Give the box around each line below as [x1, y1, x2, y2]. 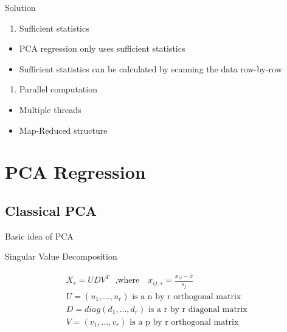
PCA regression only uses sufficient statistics [19, 42, 185, 55]
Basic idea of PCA [5, 229, 74, 242]
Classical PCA [5, 201, 97, 220]
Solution [5, 1, 36, 13]
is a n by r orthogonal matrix [132, 292, 241, 301]
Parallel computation [19, 83, 97, 95]
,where [115, 276, 140, 285]
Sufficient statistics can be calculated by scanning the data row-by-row [19, 62, 282, 75]
